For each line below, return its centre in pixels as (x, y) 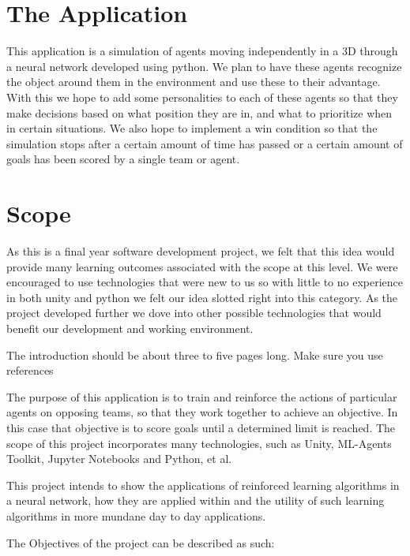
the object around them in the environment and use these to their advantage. (194, 82)
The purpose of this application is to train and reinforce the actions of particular (202, 396)
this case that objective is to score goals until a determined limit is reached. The (201, 427)
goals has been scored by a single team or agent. (123, 159)
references (30, 370)
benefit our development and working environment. (130, 328)
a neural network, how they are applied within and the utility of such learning (196, 500)
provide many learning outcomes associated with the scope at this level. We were (202, 266)
